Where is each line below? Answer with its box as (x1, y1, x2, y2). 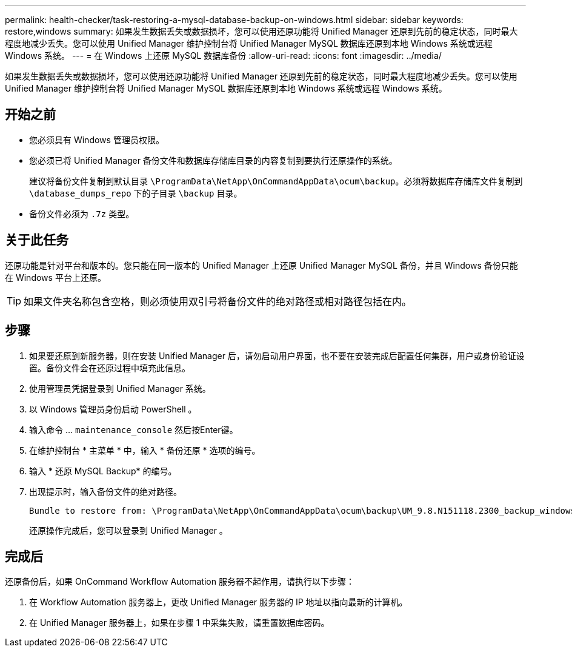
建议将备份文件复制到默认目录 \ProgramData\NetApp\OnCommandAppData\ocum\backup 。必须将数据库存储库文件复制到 (29, 175, 523, 186)
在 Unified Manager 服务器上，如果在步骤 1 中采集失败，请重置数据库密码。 (29, 617, 330, 628)
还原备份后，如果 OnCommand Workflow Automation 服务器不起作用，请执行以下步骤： (5, 576, 354, 587)
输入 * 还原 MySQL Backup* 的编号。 (29, 465, 177, 476)
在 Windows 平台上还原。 (5, 272, 106, 283)
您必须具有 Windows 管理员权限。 (29, 134, 164, 145)
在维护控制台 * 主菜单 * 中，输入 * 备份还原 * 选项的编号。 (29, 445, 261, 455)
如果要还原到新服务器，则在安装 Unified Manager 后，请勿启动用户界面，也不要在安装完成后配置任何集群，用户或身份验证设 (29, 350, 525, 361)
